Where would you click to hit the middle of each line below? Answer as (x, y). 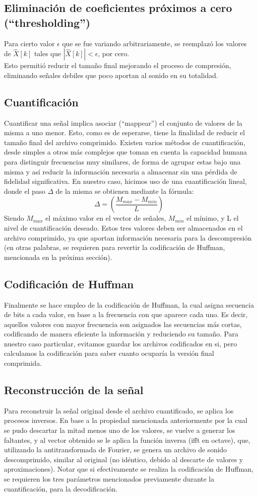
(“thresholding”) (47, 22)
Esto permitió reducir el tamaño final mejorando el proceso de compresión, (118, 65)
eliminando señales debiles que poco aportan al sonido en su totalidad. (111, 75)
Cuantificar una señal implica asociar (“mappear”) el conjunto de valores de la (123, 123)
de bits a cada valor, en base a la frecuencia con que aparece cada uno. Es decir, (126, 314)
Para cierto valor (30, 43)
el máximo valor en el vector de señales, (106, 218)
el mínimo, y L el (213, 218)
